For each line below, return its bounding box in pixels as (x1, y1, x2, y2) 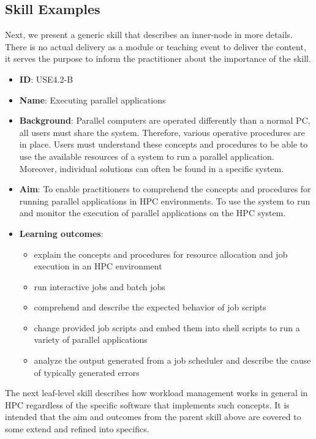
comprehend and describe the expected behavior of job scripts (34, 301, 266, 313)
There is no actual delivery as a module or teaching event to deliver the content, (5, 40, 306, 53)
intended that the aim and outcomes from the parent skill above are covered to (5, 410, 301, 423)
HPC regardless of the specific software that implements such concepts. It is (5, 398, 290, 411)
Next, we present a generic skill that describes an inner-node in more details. (5, 28, 293, 41)
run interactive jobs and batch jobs (34, 280, 165, 293)
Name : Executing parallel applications (19, 93, 166, 106)
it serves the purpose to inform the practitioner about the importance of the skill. (5, 52, 311, 65)
